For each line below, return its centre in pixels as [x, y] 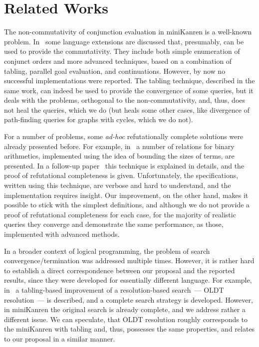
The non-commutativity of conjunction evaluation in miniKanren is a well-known [128, 32]
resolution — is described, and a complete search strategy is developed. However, [129, 299]
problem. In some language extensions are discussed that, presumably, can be [124, 41]
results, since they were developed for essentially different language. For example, [128, 280]
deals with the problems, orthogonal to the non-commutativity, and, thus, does [125, 100]
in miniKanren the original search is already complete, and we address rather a [125, 309]
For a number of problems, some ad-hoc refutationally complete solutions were [124, 136]
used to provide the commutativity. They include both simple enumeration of [122, 51]
